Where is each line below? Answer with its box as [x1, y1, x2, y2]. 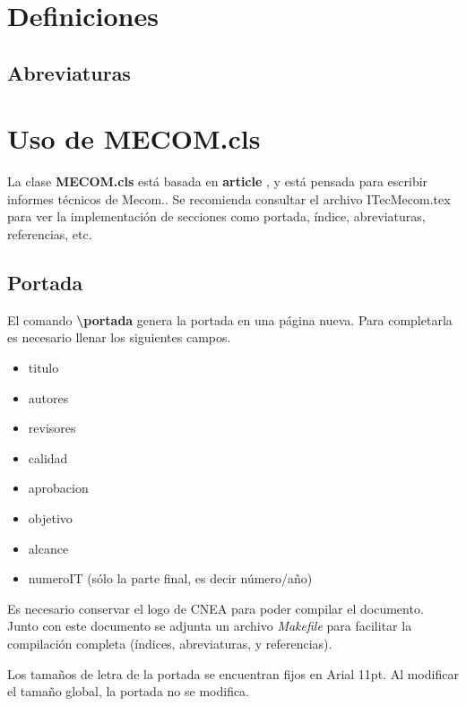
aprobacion [28, 478, 89, 497]
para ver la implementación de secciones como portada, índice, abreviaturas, [7, 207, 426, 226]
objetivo [28, 509, 73, 528]
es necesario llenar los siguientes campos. [7, 328, 231, 347]
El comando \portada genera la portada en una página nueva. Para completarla [7, 310, 453, 329]
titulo [28, 358, 59, 377]
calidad [28, 448, 68, 467]
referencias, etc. [7, 225, 92, 244]
